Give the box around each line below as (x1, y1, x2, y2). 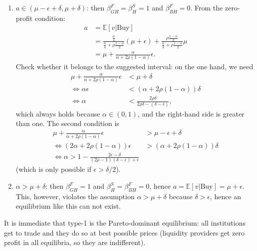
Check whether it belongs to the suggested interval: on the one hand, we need (15, 61, 254, 72)
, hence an (210, 191, 242, 201)
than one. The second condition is (15, 118, 119, 128)
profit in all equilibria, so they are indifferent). (4, 237, 146, 248)
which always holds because (15, 108, 100, 119)
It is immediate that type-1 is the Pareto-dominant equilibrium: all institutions (4, 218, 246, 228)
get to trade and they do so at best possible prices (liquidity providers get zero (4, 227, 245, 238)
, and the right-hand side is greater (137, 108, 245, 119)
